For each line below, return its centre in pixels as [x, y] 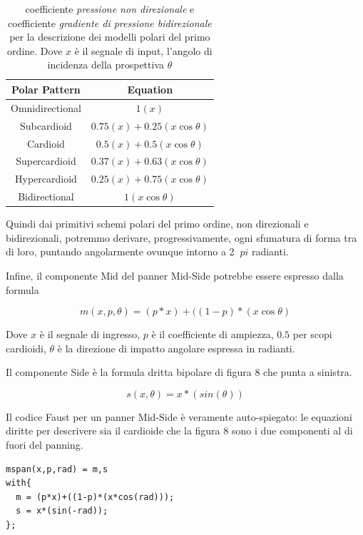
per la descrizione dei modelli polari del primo [110, 37]
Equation [150, 89]
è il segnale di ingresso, [90, 334]
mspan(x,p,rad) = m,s [57, 469]
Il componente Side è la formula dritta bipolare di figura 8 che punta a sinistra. [179, 372]
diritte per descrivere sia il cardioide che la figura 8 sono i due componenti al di [179, 430]
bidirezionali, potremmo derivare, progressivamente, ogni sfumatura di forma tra [181, 237]
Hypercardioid [46, 179]
